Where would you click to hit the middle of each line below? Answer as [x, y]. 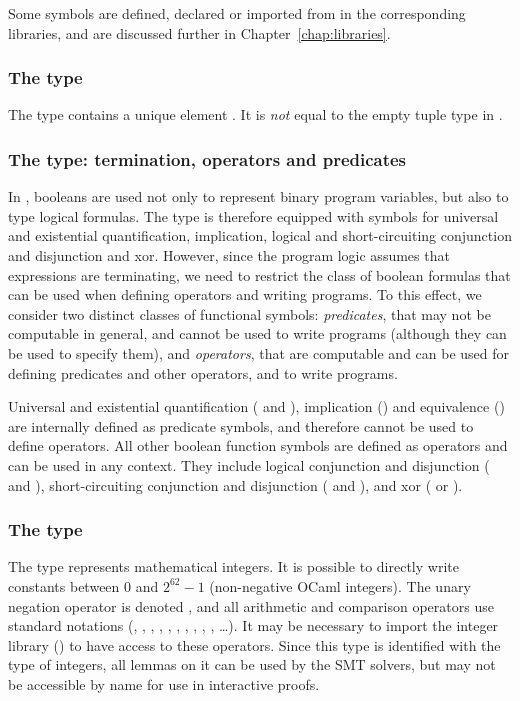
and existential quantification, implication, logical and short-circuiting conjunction [260, 235]
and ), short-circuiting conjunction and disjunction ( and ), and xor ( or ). [235, 484]
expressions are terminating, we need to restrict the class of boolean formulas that [259, 274]
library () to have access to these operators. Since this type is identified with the [254, 644]
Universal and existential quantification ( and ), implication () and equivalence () [256, 406]
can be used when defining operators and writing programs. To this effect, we [245, 294]
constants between [64, 585]
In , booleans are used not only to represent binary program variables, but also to [258, 196]
